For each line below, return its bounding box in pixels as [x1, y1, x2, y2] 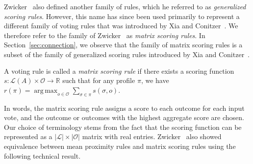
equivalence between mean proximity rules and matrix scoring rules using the [4, 141, 236, 151]
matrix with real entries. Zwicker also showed [82, 131, 222, 142]
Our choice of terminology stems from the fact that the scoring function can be [4, 122, 242, 132]
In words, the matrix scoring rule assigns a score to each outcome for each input [4, 102, 245, 113]
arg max [34, 87, 58, 94]
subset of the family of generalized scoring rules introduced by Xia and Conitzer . [4, 49, 250, 59]
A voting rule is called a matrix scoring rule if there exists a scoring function [4, 65, 234, 76]
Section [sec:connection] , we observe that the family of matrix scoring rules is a [4, 40, 243, 50]
